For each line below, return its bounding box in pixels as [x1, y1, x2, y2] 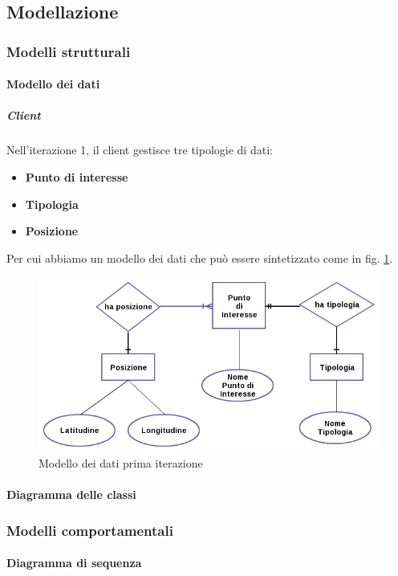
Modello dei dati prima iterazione [39, 454, 203, 471]
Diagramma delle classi [6, 486, 136, 503]
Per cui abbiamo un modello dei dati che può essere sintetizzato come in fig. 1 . [6, 249, 393, 266]
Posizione [25, 223, 79, 239]
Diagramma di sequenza [6, 554, 142, 571]
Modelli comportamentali [6, 520, 173, 540]
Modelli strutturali [6, 41, 131, 61]
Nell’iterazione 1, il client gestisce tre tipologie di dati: [6, 141, 273, 158]
